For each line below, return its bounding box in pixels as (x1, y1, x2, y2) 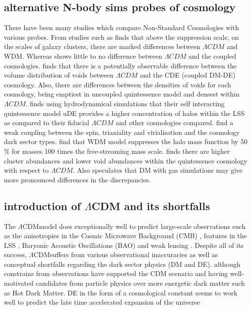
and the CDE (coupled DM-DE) (140, 70, 236, 80)
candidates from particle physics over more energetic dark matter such (35, 278, 245, 288)
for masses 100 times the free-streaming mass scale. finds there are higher (12, 146, 230, 156)
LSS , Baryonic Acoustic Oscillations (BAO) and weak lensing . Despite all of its (4, 240, 244, 250)
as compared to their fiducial (4, 117, 89, 128)
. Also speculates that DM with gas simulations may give (72, 165, 243, 175)
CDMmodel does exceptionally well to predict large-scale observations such (22, 221, 246, 231)
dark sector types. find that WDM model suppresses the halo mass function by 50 (4, 136, 248, 147)
